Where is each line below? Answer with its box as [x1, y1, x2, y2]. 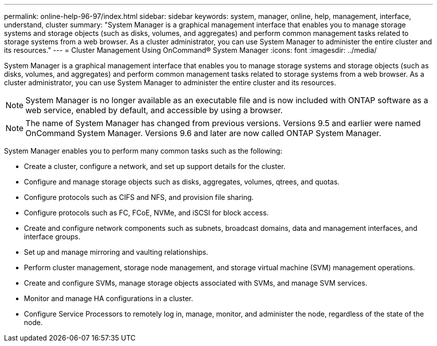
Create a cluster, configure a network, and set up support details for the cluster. [24, 162, 286, 171]
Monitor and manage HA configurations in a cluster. [24, 294, 194, 303]
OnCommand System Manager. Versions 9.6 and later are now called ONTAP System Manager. [25, 128, 381, 138]
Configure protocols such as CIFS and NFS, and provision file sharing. [24, 193, 254, 201]
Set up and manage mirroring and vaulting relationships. [24, 248, 209, 256]
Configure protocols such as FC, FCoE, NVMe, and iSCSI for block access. [24, 208, 269, 217]
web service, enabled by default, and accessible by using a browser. [25, 105, 283, 115]
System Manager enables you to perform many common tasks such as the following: [4, 147, 282, 155]
